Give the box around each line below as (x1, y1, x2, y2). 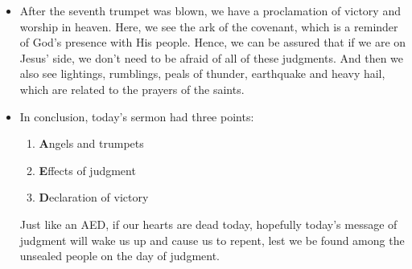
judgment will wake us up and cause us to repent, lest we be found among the (19, 231, 405, 248)
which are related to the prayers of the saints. (19, 80, 245, 97)
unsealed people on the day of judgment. (19, 247, 220, 264)
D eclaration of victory (39, 189, 149, 206)
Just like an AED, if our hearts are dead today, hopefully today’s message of (19, 215, 398, 232)
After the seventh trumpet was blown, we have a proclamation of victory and (19, 2, 401, 18)
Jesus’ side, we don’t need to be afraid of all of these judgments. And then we (19, 49, 404, 66)
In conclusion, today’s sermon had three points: (19, 108, 254, 124)
